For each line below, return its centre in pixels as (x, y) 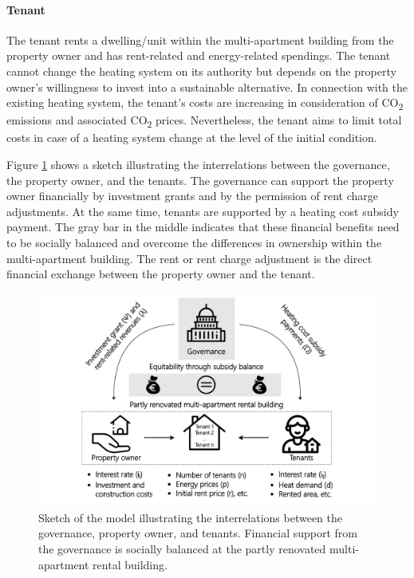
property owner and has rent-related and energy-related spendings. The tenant (199, 55)
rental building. (130, 564)
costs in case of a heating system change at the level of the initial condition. (192, 138)
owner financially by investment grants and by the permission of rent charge (193, 196)
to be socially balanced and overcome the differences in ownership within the (194, 242)
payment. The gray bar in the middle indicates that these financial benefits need (203, 227)
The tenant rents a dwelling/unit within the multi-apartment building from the (200, 39)
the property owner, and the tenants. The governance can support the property (200, 180)
